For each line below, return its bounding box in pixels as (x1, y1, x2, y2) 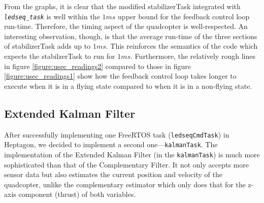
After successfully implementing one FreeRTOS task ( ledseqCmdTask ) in (4, 129, 229, 140)
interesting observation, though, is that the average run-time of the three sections (4, 30, 257, 41)
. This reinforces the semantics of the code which (106, 41, 258, 51)
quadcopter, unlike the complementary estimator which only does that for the (4, 179, 246, 189)
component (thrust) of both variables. (18, 189, 136, 199)
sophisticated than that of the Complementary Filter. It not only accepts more (4, 159, 249, 170)
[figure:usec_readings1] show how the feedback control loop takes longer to (4, 71, 237, 81)
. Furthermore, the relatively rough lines (130, 51, 255, 61)
